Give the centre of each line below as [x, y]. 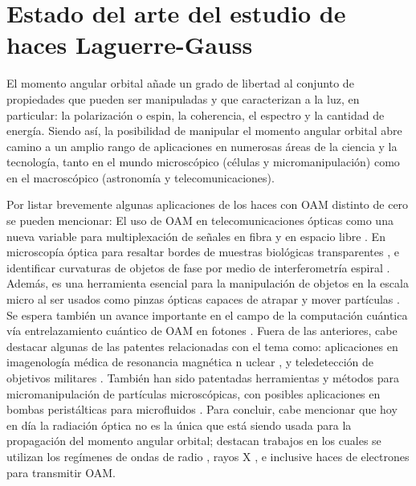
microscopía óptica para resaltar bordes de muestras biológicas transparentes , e [203, 252]
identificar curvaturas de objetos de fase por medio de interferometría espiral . [198, 267]
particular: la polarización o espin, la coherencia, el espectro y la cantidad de [196, 114]
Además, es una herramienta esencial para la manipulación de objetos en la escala [208, 283]
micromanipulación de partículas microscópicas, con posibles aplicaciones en [194, 393]
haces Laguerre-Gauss [130, 45]
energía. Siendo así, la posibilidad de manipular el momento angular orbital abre [204, 131]
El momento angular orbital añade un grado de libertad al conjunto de [180, 83]
